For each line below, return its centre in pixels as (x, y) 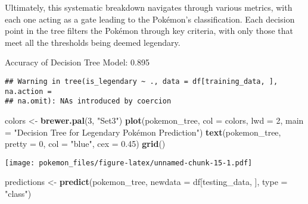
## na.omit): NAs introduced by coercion (88, 101)
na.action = (28, 91)
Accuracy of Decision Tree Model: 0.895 (77, 62)
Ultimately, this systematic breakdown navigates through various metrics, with (149, 7)
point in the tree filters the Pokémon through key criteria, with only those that (149, 31)
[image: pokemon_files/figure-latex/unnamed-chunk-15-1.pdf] (129, 163)
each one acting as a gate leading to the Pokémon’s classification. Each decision (150, 19)
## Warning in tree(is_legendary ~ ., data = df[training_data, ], (141, 81)
